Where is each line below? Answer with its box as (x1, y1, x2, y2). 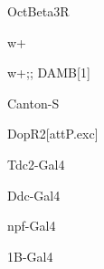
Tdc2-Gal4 (7, 154, 65, 173)
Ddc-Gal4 (7, 185, 61, 204)
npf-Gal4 (7, 216, 56, 235)
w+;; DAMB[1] (7, 63, 90, 82)
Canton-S (7, 93, 60, 112)
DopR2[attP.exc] (7, 124, 99, 143)
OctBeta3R (7, 2, 70, 20)
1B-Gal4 (7, 246, 53, 265)
